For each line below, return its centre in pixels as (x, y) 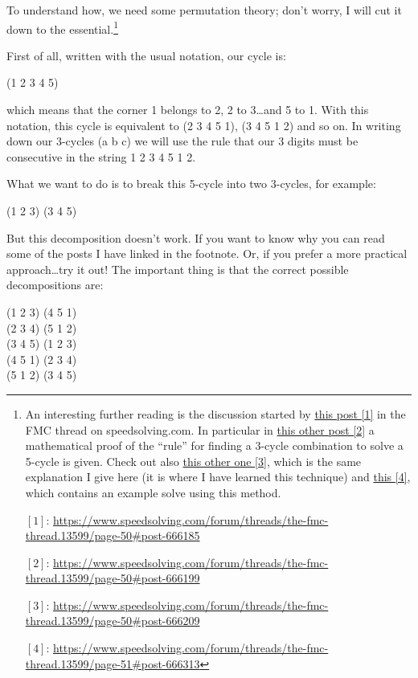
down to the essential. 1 (62, 27)
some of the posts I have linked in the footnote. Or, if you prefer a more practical (207, 253)
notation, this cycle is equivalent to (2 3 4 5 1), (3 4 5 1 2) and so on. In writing (204, 125)
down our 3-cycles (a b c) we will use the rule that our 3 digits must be (182, 141)
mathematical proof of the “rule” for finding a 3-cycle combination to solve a (214, 445)
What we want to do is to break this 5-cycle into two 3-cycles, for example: (191, 184)
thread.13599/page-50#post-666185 (113, 535)
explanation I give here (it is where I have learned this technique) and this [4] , (218, 477)
